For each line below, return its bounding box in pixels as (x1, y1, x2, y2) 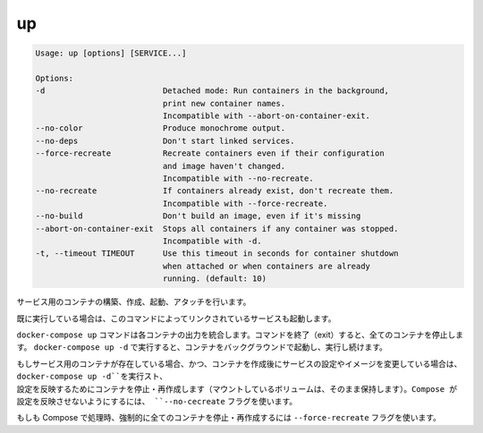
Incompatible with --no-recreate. (162, 174, 314, 183)
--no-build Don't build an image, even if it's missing (35, 211, 361, 221)
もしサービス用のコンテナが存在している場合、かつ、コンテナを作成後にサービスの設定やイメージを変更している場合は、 (16, 358, 462, 369)
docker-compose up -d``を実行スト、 (16, 371, 168, 382)
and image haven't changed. (162, 161, 286, 171)
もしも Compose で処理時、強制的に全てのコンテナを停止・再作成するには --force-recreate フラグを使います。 (16, 412, 442, 423)
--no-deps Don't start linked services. (35, 135, 295, 146)
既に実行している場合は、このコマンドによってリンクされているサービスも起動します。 (16, 313, 336, 324)
